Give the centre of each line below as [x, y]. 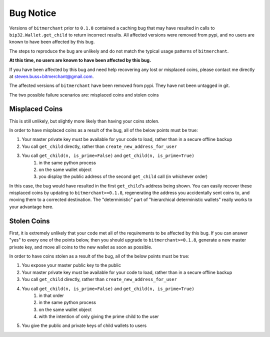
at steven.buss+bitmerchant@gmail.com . [51, 76]
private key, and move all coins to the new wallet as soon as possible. [81, 247]
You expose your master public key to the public [71, 265]
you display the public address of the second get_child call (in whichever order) [123, 176]
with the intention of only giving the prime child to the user [99, 316]
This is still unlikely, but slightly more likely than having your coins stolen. [84, 121]
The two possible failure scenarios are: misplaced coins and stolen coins [84, 94]
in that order [51, 295]
